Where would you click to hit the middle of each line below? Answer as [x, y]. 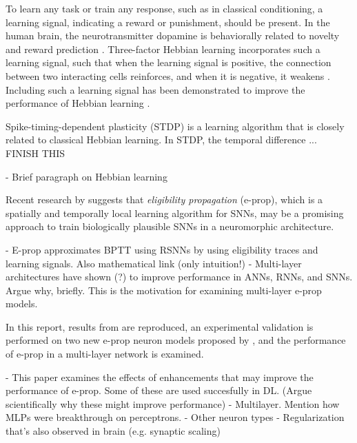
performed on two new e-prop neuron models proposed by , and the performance [176, 340]
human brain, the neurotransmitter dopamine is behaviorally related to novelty [173, 35]
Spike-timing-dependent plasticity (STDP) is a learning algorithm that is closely [175, 126]
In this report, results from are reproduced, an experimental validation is [160, 326]
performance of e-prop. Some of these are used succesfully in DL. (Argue [159, 390]
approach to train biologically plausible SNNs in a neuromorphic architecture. [170, 226]
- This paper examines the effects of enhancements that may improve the [160, 377]
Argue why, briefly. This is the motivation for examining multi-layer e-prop [164, 290]
